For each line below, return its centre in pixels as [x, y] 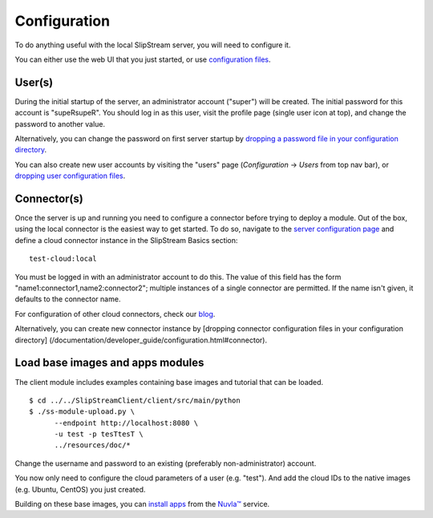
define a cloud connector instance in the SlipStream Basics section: [126, 240]
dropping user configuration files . [70, 176]
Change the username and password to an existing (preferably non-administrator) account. [166, 463]
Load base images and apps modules [109, 363]
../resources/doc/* [93, 445]
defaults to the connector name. [68, 299]
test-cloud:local [63, 259]
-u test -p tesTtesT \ [99, 434]
